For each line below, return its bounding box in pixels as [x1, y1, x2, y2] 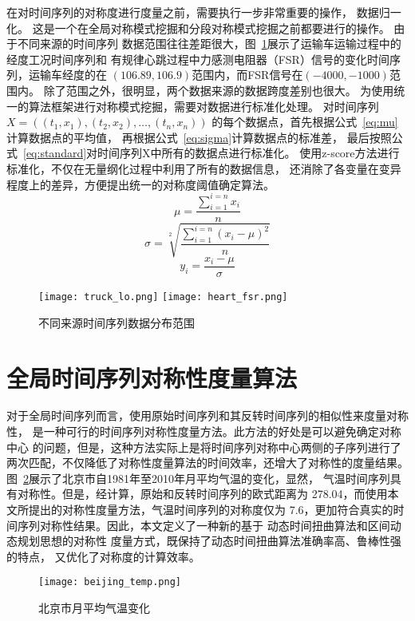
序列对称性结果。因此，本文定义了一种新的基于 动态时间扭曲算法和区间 [17, 516, 390, 533]
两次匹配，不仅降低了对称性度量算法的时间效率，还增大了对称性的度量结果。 [6, 454, 409, 471]
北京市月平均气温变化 [38, 599, 150, 616]
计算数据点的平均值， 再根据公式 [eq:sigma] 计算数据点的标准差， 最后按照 [6, 129, 392, 145]
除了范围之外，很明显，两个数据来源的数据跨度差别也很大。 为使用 [43, 81, 394, 98]
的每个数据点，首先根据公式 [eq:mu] [211, 113, 398, 130]
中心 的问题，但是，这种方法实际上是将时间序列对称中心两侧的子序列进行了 [6, 438, 401, 455]
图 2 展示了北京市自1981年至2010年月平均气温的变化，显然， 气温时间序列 [6, 469, 390, 486]
